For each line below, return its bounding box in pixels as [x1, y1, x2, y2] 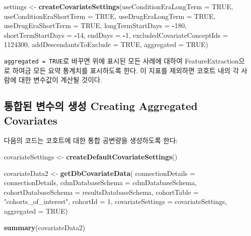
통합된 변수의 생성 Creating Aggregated [4, 98, 198, 113]
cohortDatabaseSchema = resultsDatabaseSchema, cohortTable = [4, 187, 199, 197]
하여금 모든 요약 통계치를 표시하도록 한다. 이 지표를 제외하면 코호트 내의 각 [12, 65, 239, 75]
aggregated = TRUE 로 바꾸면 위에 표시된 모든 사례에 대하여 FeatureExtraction [4, 55, 239, 65]
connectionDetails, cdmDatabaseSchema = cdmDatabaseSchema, [4, 177, 197, 188]
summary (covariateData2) [4, 222, 85, 232]
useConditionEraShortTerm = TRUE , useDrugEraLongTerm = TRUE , [4, 11, 216, 21]
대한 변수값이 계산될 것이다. [18, 75, 102, 85]
